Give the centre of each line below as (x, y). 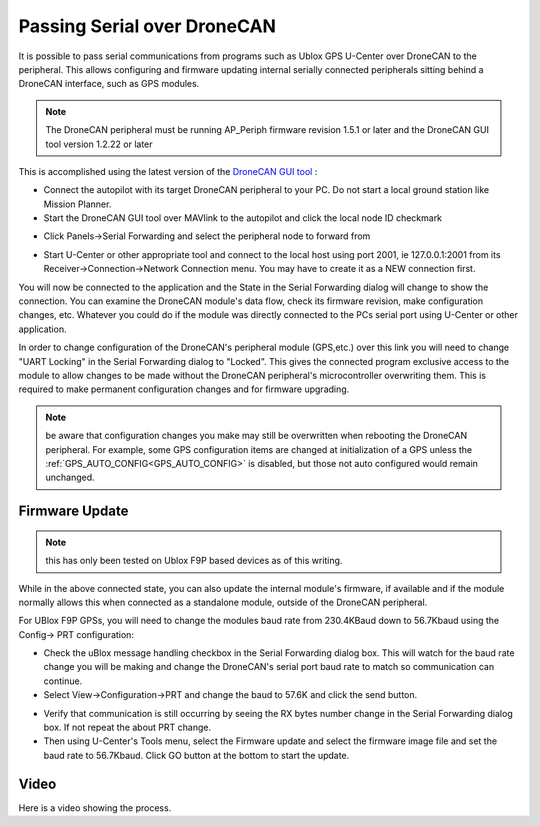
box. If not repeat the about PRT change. (127, 727)
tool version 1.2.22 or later (99, 144)
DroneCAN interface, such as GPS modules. (109, 84)
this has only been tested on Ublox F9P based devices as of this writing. (194, 561)
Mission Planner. (77, 204)
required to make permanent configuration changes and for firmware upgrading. (184, 389)
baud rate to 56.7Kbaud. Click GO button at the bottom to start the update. (196, 755)
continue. (63, 681)
